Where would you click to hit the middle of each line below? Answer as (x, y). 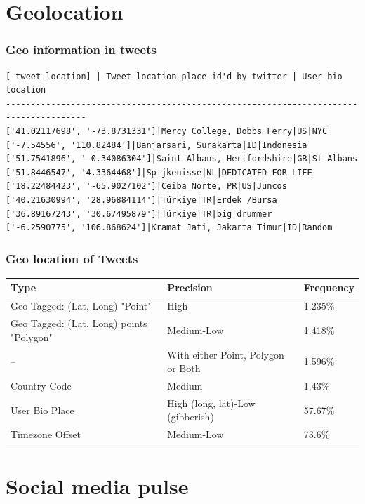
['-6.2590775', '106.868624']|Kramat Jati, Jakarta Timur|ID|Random (169, 228)
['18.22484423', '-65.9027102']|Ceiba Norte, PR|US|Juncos (146, 186)
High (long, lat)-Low (211, 403)
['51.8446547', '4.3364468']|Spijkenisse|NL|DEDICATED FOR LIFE (159, 172)
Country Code (41, 385)
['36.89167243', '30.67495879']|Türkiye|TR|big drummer (139, 214)
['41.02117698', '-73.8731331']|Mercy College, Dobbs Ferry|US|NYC (167, 131)
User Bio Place (42, 410)
